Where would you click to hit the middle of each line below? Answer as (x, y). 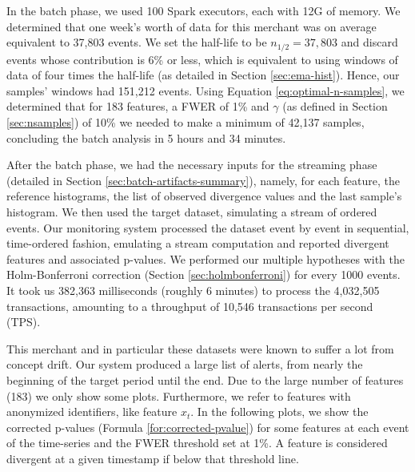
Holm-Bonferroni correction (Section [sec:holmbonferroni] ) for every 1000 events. (204, 274)
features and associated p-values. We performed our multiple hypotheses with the (206, 258)
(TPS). (24, 322)
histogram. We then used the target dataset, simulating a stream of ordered (192, 211)
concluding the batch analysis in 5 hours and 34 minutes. (146, 137)
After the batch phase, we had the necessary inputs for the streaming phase (192, 165)
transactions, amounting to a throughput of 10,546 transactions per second (190, 306)
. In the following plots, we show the (279, 411)
